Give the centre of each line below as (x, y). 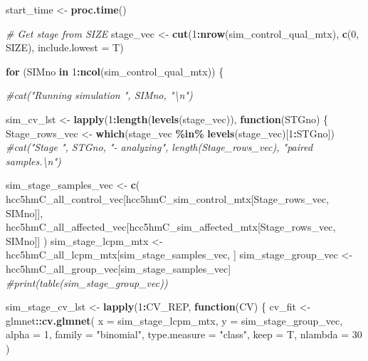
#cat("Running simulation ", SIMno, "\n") (99, 95)
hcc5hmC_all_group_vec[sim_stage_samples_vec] (119, 268)
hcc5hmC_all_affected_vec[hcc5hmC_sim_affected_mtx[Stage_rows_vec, (171, 227)
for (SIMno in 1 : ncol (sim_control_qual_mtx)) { (115, 71)
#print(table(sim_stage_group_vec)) (87, 282)
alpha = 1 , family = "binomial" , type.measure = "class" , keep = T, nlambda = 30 (184, 334)
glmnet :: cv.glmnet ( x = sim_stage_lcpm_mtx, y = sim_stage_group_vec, (174, 320)
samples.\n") (33, 161)
